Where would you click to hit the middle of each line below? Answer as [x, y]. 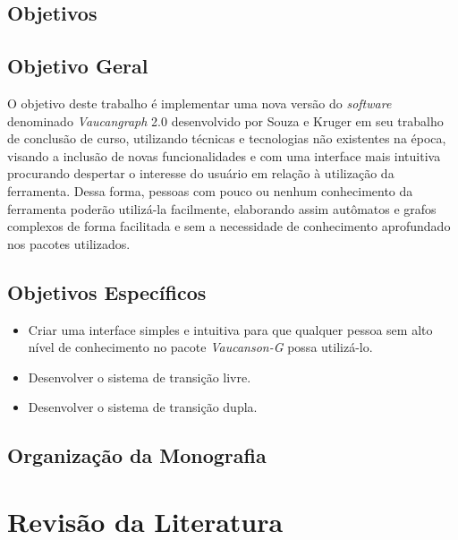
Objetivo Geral [78, 66]
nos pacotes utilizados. [69, 243]
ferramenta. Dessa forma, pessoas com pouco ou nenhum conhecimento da [210, 190]
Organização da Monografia [137, 455]
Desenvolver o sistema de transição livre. [140, 377]
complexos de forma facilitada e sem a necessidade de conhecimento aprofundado [229, 226]
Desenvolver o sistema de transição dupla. [143, 407]
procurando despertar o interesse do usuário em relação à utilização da [201, 173]
